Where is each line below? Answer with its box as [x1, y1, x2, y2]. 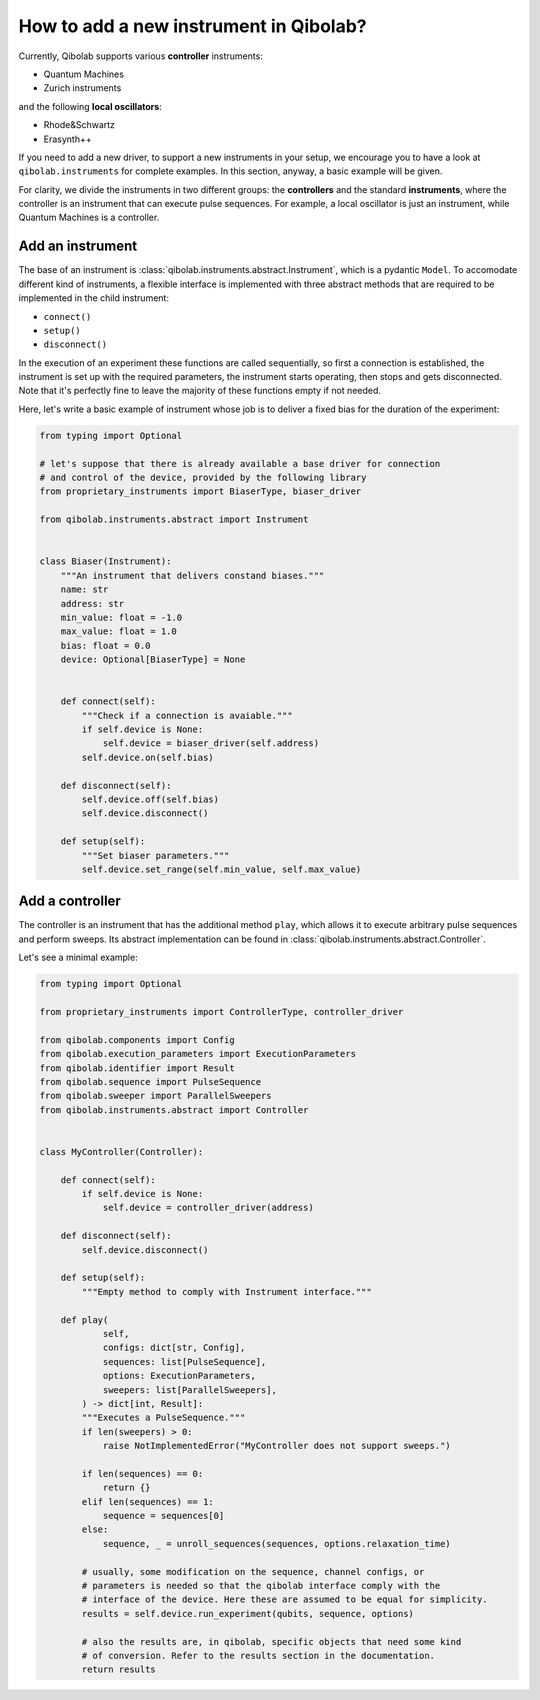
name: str [60, 584, 109, 595]
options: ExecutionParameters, [102, 1370, 257, 1382]
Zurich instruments [43, 82, 122, 94]
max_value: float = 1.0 [60, 626, 177, 637]
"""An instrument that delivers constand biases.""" [60, 570, 325, 581]
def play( [60, 1314, 109, 1325]
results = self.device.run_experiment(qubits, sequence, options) [81, 1608, 415, 1619]
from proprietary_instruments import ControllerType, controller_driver [39, 1006, 404, 1018]
